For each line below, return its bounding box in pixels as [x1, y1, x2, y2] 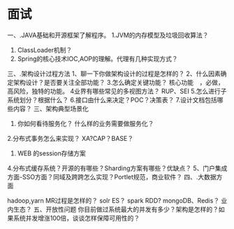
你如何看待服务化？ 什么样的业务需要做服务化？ [17, 119, 154, 127]
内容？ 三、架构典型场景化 [13, 104, 89, 113]
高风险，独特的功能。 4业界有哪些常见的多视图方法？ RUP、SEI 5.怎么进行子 [7, 87, 227, 95]
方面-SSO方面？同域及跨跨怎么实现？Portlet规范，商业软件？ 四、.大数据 [7, 172, 217, 181]
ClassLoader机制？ [17, 46, 73, 54]
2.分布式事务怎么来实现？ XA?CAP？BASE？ [7, 134, 134, 142]
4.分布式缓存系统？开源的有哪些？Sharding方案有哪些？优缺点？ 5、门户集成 [7, 164, 228, 172]
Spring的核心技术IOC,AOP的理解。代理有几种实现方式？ [17, 54, 178, 63]
